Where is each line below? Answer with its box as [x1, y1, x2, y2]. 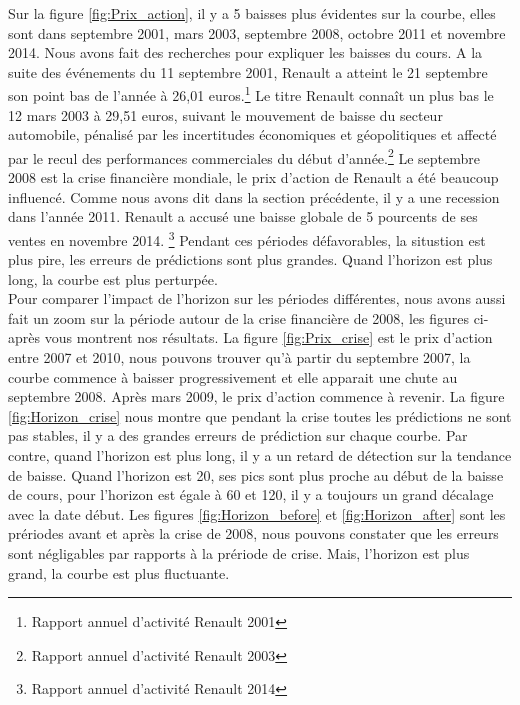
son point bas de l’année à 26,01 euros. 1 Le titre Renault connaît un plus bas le [8, 82, 494, 106]
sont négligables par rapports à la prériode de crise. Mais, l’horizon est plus [8, 543, 470, 563]
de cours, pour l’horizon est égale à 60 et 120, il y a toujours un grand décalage [8, 484, 494, 505]
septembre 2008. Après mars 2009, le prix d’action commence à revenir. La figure [8, 386, 505, 407]
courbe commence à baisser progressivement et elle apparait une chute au [8, 366, 458, 387]
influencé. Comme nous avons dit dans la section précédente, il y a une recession [8, 186, 500, 207]
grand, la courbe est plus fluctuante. [8, 562, 230, 583]
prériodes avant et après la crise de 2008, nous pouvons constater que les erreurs [8, 523, 499, 544]
